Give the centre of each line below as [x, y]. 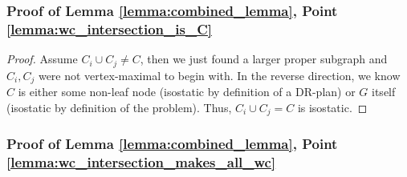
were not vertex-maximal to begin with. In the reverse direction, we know [219, 75]
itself [384, 92]
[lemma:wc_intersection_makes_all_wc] [141, 161]
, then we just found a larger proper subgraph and [264, 59]
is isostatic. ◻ [332, 107]
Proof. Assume [42, 59]
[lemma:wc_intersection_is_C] [109, 28]
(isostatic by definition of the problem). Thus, [119, 107]
